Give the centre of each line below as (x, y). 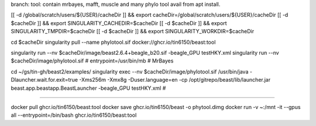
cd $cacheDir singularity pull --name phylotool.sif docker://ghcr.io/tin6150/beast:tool (113, 42)
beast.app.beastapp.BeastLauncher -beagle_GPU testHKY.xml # (88, 88)
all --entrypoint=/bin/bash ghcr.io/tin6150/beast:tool (74, 115)
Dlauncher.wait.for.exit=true (44, 80)
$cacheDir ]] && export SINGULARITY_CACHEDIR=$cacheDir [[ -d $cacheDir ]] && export (119, 23)
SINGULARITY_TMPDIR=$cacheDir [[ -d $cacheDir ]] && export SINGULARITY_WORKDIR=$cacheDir (133, 32)
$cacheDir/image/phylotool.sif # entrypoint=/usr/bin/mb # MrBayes (92, 61)
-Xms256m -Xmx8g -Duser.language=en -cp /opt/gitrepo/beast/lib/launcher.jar (175, 80)
